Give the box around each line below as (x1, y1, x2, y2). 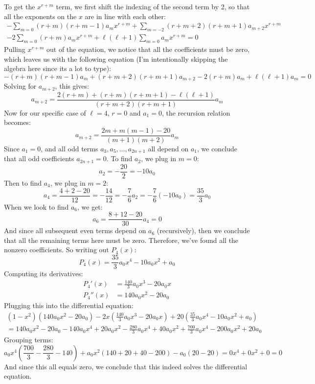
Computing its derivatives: (4, 268, 83, 279)
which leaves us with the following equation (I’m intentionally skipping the (4, 53, 228, 64)
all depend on (148, 144, 189, 153)
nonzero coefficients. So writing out (4, 244, 109, 255)
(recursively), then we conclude (157, 225, 250, 236)
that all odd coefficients (4, 153, 74, 164)
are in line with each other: (85, 11, 166, 21)
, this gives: (55, 81, 89, 91)
